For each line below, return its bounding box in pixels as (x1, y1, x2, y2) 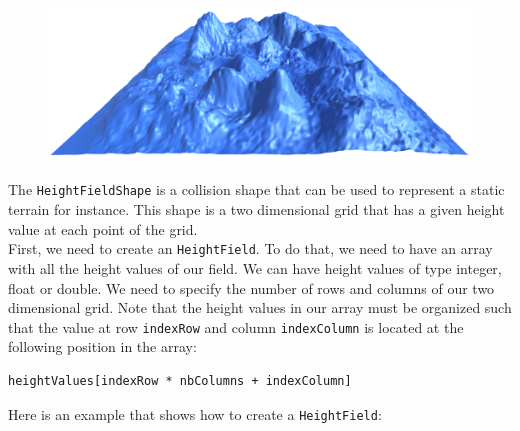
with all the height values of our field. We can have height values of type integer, (8, 257, 502, 278)
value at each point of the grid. (8, 218, 198, 239)
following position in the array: (8, 336, 197, 357)
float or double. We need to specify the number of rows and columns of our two (8, 277, 495, 298)
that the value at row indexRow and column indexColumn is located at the (8, 316, 464, 337)
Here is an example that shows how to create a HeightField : (8, 403, 382, 424)
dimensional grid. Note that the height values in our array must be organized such (8, 297, 512, 318)
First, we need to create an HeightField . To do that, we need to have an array (8, 238, 493, 259)
